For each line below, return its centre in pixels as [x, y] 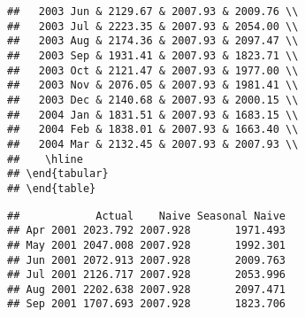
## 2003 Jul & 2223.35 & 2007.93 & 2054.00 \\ [153, 26]
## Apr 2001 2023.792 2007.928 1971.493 [146, 231]
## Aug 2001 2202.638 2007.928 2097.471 [146, 289]
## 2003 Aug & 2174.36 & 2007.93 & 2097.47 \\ [153, 41]
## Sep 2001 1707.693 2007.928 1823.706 [146, 304]
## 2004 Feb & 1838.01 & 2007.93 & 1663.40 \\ [153, 130]
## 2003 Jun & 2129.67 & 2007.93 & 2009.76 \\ [153, 12]
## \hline [45, 159]
